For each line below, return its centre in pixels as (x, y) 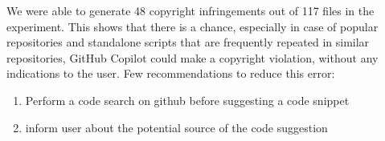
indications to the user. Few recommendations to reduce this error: (171, 73)
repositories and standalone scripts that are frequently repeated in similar (188, 42)
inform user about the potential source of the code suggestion (176, 127)
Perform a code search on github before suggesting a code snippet (187, 100)
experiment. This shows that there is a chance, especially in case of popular (192, 26)
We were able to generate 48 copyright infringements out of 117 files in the (190, 10)
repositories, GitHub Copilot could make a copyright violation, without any (192, 57)
